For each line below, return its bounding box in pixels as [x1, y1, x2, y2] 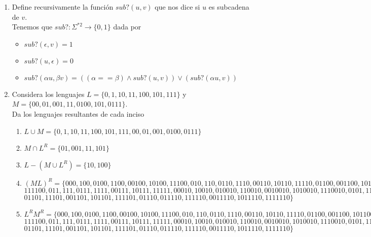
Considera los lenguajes [12, 88, 85, 99]
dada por [113, 21, 141, 32]
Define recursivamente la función [12, 2, 114, 12]
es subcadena [208, 2, 249, 12]
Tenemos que [12, 21, 53, 32]
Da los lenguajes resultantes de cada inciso [12, 108, 144, 119]
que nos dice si [155, 2, 200, 12]
